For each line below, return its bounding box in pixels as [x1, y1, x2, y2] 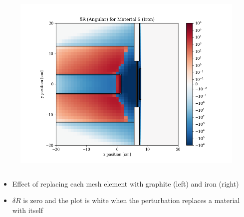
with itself [12, 205, 43, 215]
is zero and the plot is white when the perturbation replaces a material [23, 195, 240, 206]
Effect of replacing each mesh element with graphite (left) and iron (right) [12, 178, 239, 189]
